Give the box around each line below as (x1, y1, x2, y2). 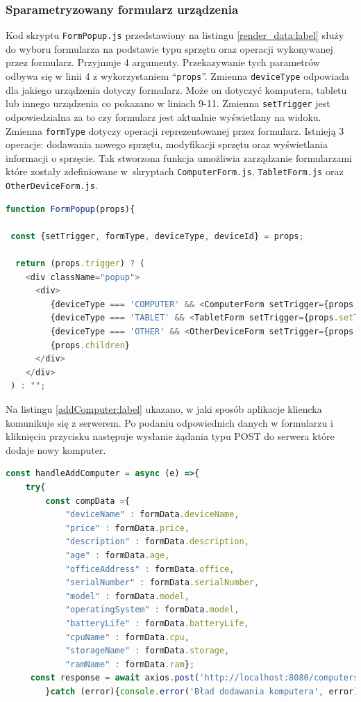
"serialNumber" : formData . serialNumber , (65, 578, 260, 588)
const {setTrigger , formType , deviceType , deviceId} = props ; (10, 231, 304, 241)
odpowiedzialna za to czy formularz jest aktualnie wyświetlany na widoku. (6, 109, 321, 124)
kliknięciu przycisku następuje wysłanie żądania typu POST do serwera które (6, 429, 335, 443)
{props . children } (50, 340, 131, 350)
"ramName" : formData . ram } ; (65, 659, 195, 669)
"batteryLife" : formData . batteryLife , (65, 618, 249, 628)
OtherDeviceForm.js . (6, 178, 98, 193)
